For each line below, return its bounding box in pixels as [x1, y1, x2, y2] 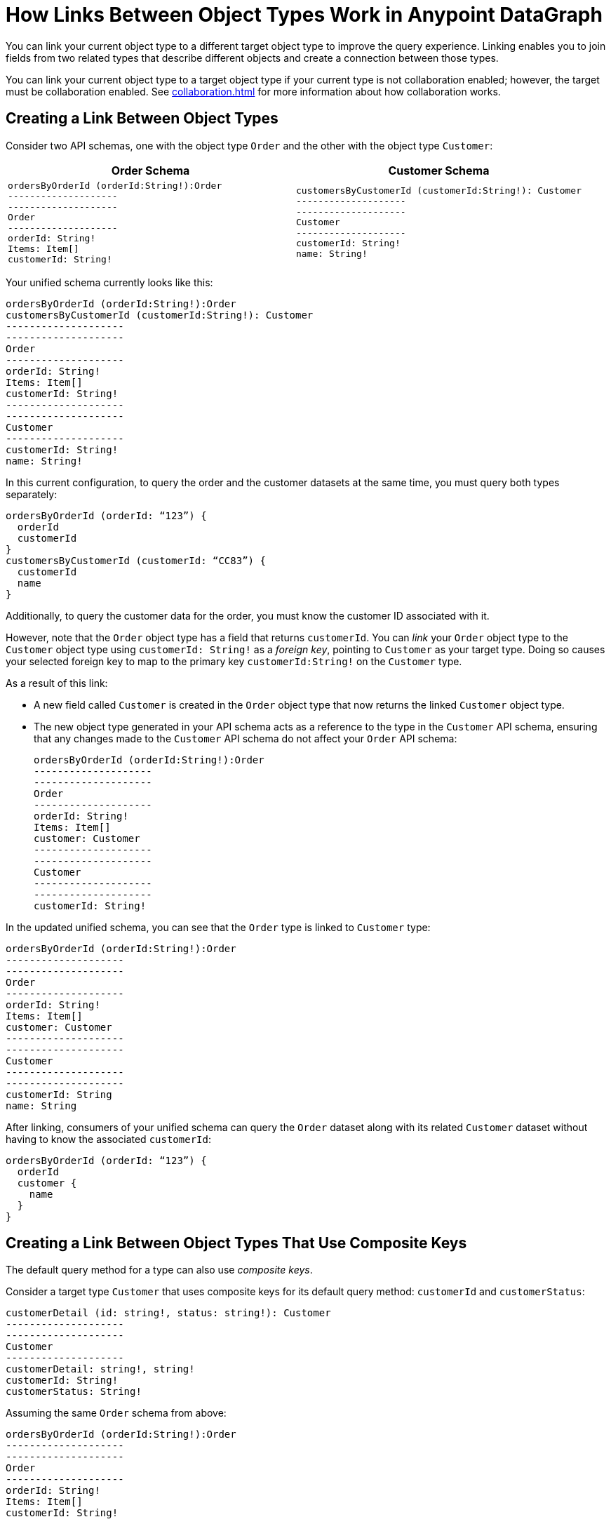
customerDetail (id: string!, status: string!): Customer [6, 1307, 331, 1319]
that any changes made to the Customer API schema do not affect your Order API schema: [34, 732, 457, 744]
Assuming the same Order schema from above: [6, 1407, 227, 1419]
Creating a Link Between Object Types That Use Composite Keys [6, 1234, 467, 1252]
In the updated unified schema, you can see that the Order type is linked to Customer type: [6, 921, 431, 933]
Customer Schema [388, 163, 490, 178]
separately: [6, 488, 58, 500]
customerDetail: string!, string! [6, 1363, 195, 1375]
